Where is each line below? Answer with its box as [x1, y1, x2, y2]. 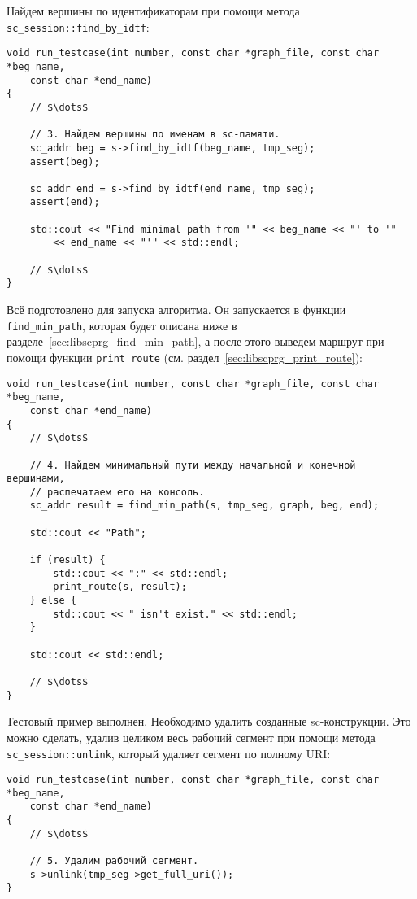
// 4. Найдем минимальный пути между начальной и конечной [29, 459, 356, 471]
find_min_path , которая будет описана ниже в [7, 316, 237, 334]
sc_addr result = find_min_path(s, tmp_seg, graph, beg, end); [29, 500, 380, 512]
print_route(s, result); [53, 581, 187, 593]
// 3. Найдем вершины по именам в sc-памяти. [29, 129, 280, 141]
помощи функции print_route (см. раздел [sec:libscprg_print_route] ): [7, 348, 363, 365]
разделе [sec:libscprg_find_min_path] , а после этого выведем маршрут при [7, 333, 384, 350]
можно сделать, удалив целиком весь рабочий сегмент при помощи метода [7, 728, 376, 745]
